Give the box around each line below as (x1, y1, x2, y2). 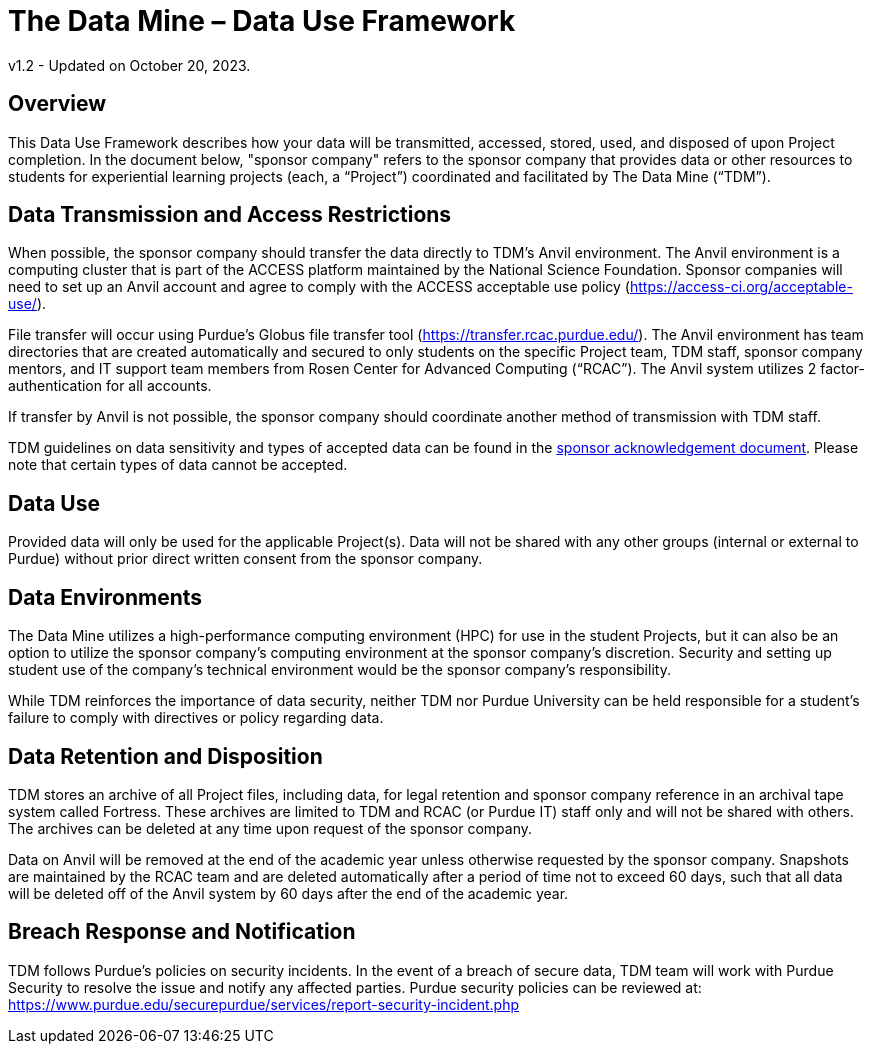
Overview (8, 91, 107, 117)
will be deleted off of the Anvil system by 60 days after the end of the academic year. (8, 884, 569, 902)
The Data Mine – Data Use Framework (8, 4, 516, 38)
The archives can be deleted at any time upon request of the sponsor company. (8, 819, 533, 837)
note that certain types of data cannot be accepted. (8, 456, 348, 474)
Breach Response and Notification (8, 919, 356, 945)
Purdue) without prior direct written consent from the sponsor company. (8, 550, 483, 568)
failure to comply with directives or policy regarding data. (8, 709, 384, 727)
